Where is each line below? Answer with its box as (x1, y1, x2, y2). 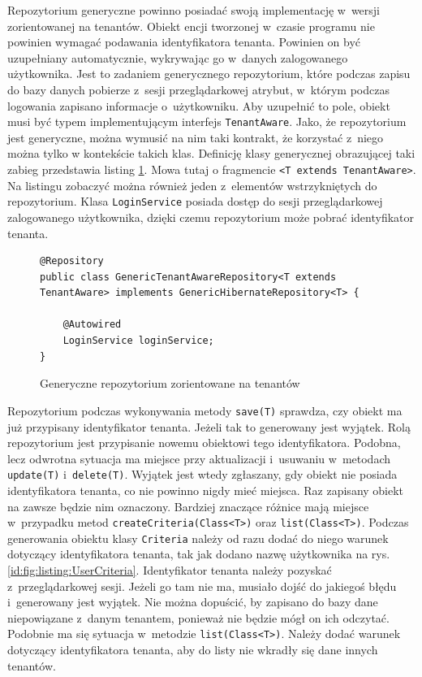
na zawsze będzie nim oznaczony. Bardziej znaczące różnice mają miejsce (7, 497, 369, 514)
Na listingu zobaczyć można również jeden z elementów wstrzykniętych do (7, 176, 377, 193)
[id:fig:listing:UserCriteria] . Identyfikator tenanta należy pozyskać (7, 562, 332, 579)
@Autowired (62, 319, 122, 331)
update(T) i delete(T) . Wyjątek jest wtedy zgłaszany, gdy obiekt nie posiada (7, 466, 398, 483)
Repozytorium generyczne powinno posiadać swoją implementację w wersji (7, 2, 381, 18)
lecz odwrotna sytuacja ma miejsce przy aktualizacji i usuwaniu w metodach (7, 449, 391, 467)
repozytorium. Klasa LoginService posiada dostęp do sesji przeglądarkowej (7, 193, 383, 210)
